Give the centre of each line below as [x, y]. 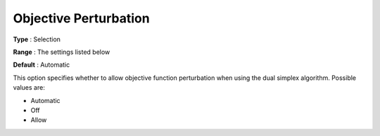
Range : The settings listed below [62, 52]
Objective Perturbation [82, 18]
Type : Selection [37, 39]
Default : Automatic [42, 65]
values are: [29, 88]
